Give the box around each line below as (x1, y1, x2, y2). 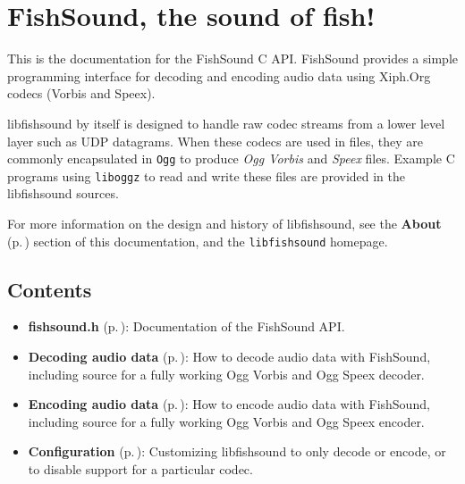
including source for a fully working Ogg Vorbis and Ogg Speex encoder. (28, 412, 425, 430)
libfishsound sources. (7, 184, 119, 203)
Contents (7, 275, 92, 303)
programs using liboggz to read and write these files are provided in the (7, 166, 406, 185)
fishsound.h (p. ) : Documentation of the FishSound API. (28, 317, 345, 336)
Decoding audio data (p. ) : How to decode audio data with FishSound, (28, 347, 431, 366)
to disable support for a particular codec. (28, 460, 253, 479)
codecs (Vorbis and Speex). (7, 84, 156, 103)
